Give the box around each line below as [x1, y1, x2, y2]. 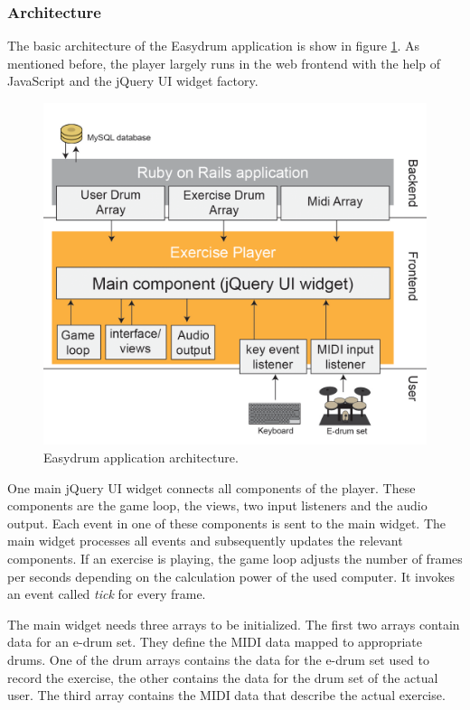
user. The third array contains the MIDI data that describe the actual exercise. [7, 686, 446, 705]
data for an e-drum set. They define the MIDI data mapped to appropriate [7, 632, 422, 651]
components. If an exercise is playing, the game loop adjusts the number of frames [7, 549, 463, 568]
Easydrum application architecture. [43, 448, 239, 467]
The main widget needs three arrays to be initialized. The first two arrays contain [7, 614, 460, 633]
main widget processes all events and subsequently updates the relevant [7, 531, 403, 550]
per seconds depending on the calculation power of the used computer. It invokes [7, 566, 456, 585]
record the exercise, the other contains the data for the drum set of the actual [7, 668, 438, 687]
